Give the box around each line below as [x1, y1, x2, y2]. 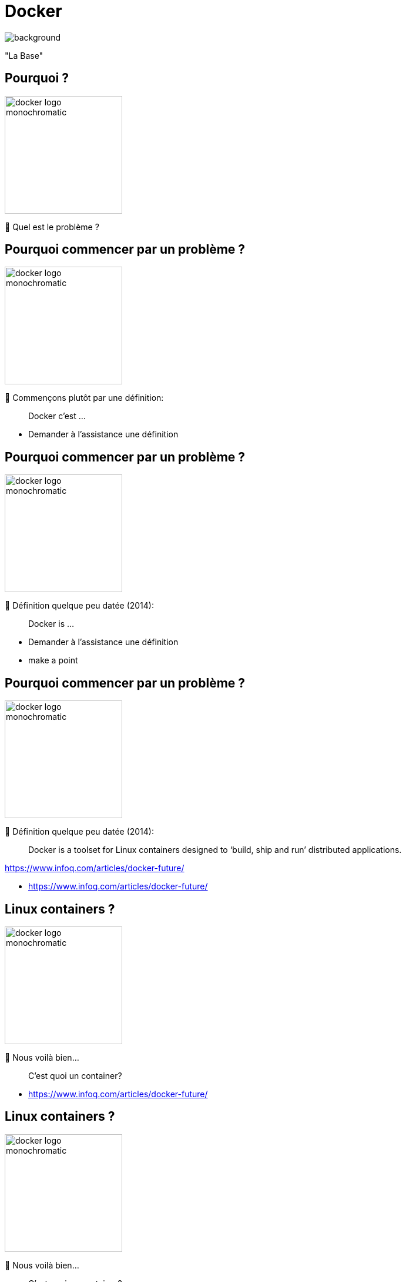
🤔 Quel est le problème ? [5, 221, 99, 232]
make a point [28, 655, 78, 666]
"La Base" [5, 50, 43, 61]
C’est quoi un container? [28, 1070, 122, 1081]
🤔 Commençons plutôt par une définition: [5, 393, 164, 403]
